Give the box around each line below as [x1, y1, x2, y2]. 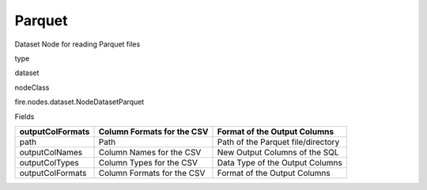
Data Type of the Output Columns [217, 157, 343, 168]
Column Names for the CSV [98, 147, 202, 158]
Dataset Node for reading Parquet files [14, 39, 141, 49]
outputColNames [19, 147, 83, 158]
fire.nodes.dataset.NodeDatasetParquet [14, 97, 145, 106]
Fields [14, 111, 35, 121]
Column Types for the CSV [98, 157, 198, 168]
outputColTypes [19, 157, 79, 168]
